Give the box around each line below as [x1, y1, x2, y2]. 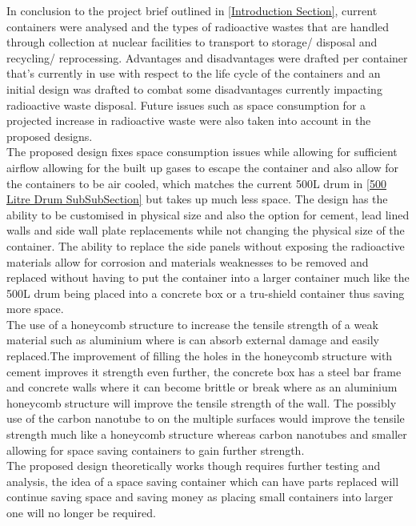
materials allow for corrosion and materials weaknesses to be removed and [6, 253, 369, 270]
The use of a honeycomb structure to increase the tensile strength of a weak [6, 315, 378, 332]
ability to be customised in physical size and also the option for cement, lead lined [6, 206, 410, 223]
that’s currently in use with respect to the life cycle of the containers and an [6, 65, 381, 82]
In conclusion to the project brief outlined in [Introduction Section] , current [6, 2, 378, 18]
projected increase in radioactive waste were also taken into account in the [6, 112, 371, 129]
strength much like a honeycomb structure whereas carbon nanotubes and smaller [6, 426, 407, 443]
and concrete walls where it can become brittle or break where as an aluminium [6, 379, 398, 396]
